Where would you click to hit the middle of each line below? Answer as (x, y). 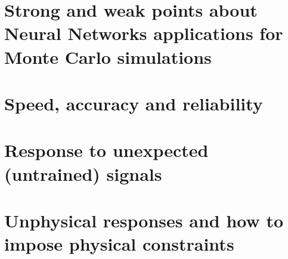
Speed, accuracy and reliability (134, 103)
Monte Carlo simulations (108, 56)
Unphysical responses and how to (144, 220)
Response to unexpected (106, 150)
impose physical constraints (119, 244)
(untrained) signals (83, 173)
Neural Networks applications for (144, 33)
